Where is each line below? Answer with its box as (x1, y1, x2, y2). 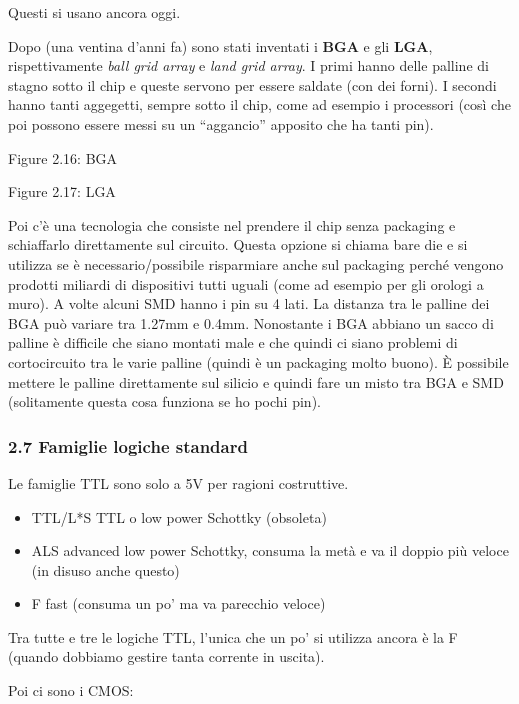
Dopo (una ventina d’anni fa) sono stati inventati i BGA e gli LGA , (8, 35, 433, 56)
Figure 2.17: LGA (8, 181, 116, 202)
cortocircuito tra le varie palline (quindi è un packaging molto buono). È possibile (8, 351, 509, 372)
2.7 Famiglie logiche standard (8, 433, 248, 458)
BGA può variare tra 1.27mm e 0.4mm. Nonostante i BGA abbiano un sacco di (8, 312, 494, 333)
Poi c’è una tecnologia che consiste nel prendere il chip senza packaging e (8, 214, 456, 235)
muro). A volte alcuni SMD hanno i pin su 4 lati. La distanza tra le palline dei (8, 293, 490, 314)
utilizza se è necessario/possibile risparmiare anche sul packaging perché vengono (8, 253, 504, 274)
